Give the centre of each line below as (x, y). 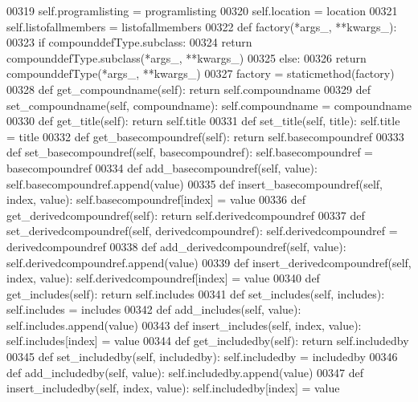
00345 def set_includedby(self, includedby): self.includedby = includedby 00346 (202, 357)
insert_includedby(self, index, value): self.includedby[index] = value (173, 388)
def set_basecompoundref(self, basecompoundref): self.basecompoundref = (190, 152)
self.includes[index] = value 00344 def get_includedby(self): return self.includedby (208, 341)
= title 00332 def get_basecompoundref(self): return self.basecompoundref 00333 (205, 136)
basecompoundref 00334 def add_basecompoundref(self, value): (162, 167)
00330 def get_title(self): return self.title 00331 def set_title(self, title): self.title (203, 121)
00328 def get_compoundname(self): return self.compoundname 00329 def (189, 89)
